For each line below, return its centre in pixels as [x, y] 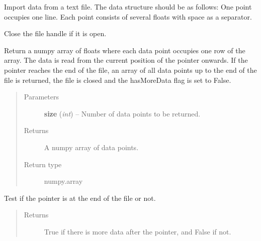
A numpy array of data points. [91, 147]
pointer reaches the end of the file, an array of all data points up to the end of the [130, 70]
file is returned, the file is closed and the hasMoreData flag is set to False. [118, 80]
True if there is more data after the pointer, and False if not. [138, 231]
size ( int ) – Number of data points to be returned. [122, 113]
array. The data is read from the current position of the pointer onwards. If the [126, 60]
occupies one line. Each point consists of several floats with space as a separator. [128, 16]
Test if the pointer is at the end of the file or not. [80, 198]
